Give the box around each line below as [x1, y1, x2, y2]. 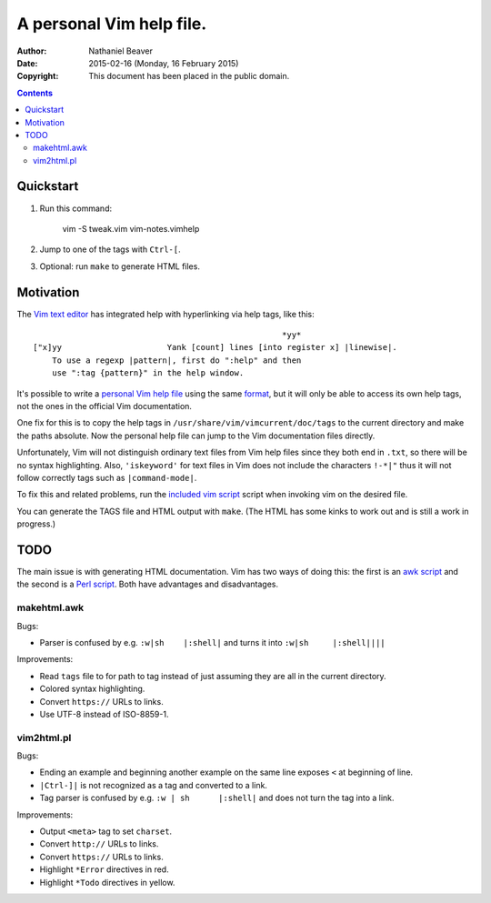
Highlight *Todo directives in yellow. [39, 877, 175, 888]
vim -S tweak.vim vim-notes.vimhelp [62, 223, 200, 234]
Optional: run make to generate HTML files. [39, 260, 200, 272]
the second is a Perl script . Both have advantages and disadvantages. [16, 578, 279, 590]
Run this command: [39, 203, 113, 214]
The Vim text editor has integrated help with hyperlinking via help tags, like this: [16, 308, 315, 319]
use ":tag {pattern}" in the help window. [51, 368, 245, 378]
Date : [16, 57, 38, 68]
